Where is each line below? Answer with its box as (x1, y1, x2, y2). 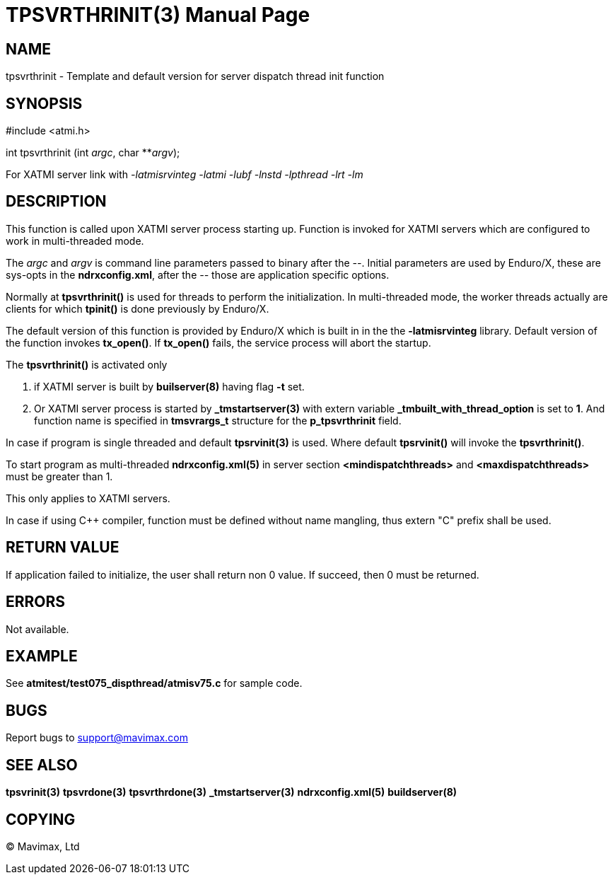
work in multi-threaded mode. (6, 234, 144, 247)
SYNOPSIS (6, 94, 83, 112)
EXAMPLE (6, 647, 78, 665)
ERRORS (6, 593, 66, 611)
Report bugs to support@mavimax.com (6, 731, 188, 744)
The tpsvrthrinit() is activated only (6, 358, 168, 371)
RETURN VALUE (6, 538, 119, 557)
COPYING (6, 810, 76, 828)
